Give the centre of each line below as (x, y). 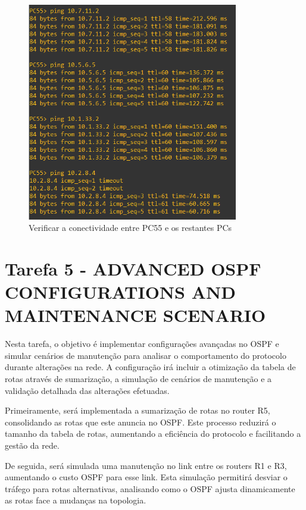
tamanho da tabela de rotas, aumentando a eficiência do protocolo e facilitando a (153, 434)
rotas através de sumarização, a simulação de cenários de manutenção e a (138, 379)
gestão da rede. (32, 445)
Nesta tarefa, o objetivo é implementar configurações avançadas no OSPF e (142, 344)
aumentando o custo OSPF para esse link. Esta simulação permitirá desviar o (146, 477)
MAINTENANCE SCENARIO (135, 315)
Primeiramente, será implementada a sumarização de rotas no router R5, (138, 410)
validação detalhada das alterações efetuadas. (87, 390)
